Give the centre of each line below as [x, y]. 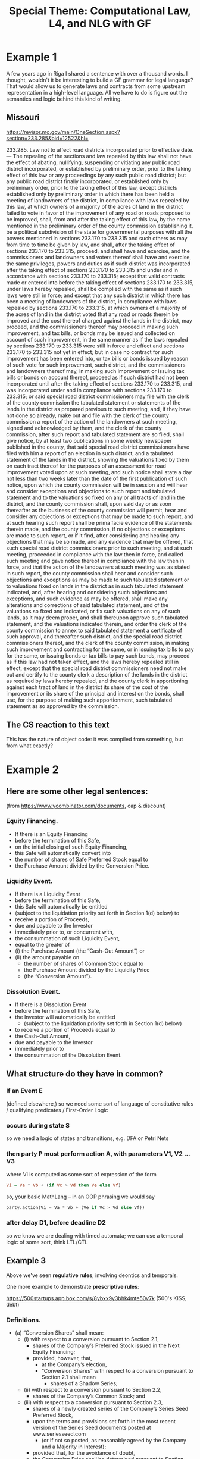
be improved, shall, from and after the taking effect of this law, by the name [98, 219]
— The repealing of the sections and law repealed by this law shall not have [99, 156]
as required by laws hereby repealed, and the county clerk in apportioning [97, 681]
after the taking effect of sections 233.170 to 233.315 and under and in [92, 270]
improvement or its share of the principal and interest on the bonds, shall [95, 693]
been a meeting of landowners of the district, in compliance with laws [91, 301]
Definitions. [24, 1320]
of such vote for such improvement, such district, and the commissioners [96, 365]
